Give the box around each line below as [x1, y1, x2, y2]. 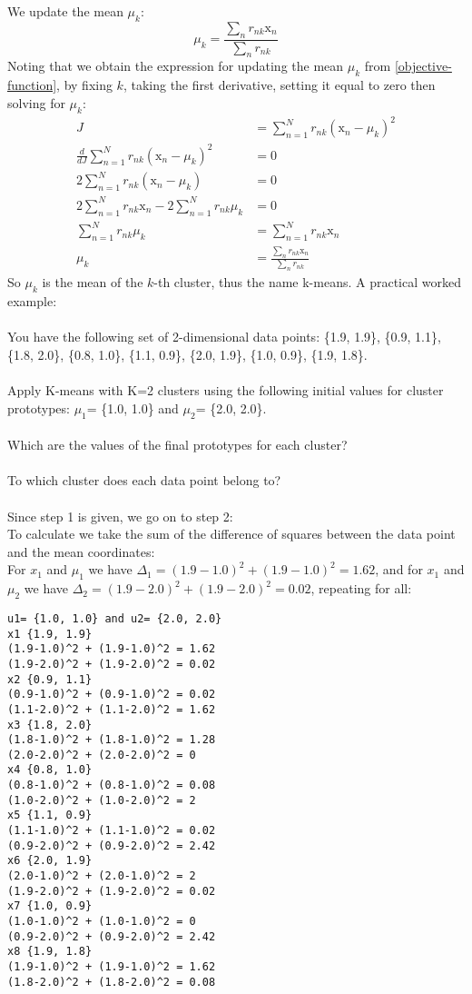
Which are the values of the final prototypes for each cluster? [7, 435, 348, 454]
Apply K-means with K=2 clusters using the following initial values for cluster [7, 381, 444, 400]
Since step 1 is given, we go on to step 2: [7, 506, 233, 525]
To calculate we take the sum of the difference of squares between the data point [7, 524, 456, 543]
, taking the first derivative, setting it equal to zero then [123, 75, 436, 94]
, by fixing [56, 75, 113, 94]
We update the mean [7, 2, 123, 20]
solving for [7, 93, 65, 112]
